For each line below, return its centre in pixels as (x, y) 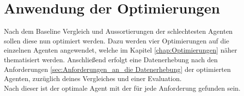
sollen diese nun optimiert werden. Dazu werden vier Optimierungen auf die (117, 40)
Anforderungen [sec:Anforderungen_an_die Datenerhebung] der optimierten (117, 69)
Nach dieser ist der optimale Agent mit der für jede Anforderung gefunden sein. (122, 88)
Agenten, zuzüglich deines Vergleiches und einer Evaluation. (93, 78)
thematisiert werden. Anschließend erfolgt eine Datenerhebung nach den (111, 59)
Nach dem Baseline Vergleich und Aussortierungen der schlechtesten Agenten (118, 31)
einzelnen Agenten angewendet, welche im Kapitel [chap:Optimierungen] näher (121, 50)
